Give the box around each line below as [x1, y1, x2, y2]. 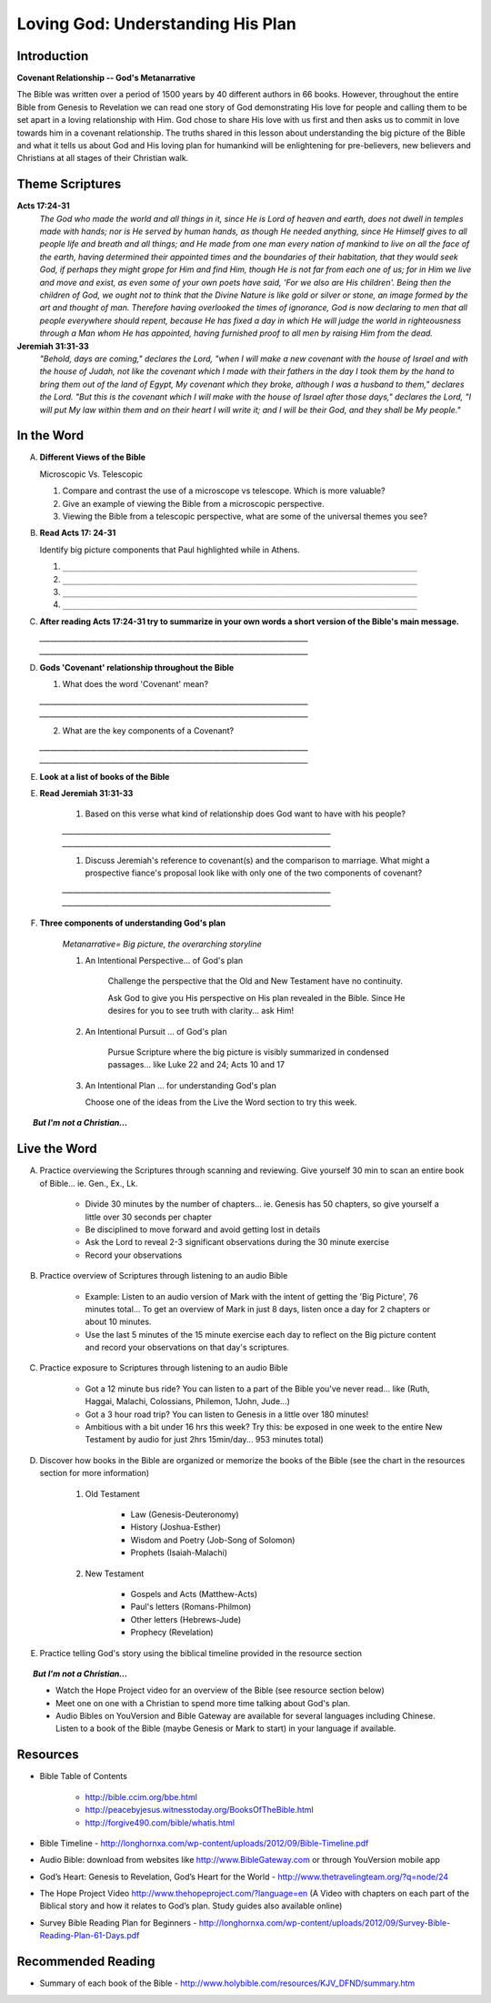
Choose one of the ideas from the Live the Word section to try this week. [85, 1097, 357, 1108]
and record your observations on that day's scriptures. [85, 1342, 290, 1353]
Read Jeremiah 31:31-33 [39, 788, 134, 799]
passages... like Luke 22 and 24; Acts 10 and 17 [107, 1059, 286, 1070]
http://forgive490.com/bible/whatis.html [85, 1816, 235, 1828]
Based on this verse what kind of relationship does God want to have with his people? [85, 808, 406, 819]
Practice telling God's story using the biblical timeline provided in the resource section [39, 1647, 363, 1658]
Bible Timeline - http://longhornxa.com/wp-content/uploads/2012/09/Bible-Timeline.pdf [39, 1837, 369, 1848]
